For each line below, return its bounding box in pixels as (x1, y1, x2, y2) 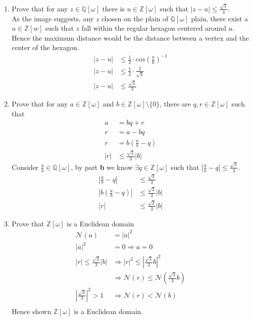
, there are (159, 99, 191, 109)
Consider (11, 161, 39, 172)
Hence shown (11, 306, 51, 316)
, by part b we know (71, 161, 133, 172)
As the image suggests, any (11, 13, 94, 23)
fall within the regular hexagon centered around (81, 23, 226, 33)
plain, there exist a (191, 13, 248, 23)
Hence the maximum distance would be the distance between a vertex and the (11, 32, 249, 43)
